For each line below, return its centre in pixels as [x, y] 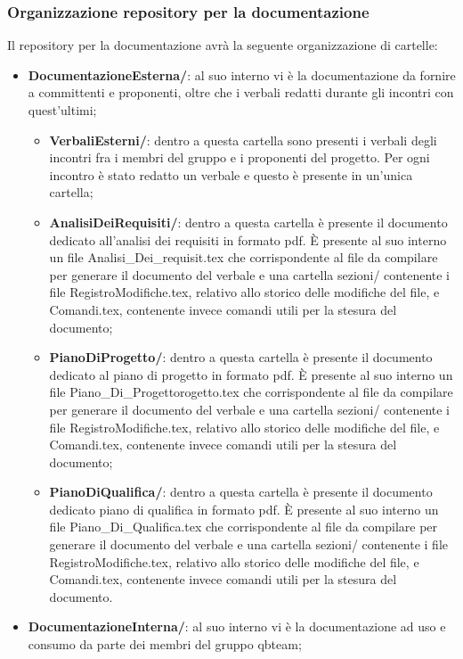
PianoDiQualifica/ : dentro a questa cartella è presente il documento [241, 492]
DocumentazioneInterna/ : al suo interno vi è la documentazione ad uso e [237, 626]
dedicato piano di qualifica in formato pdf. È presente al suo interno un [244, 509]
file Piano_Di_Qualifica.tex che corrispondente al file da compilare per [244, 527]
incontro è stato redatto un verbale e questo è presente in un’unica [231, 174]
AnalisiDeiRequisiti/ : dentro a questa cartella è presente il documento [248, 222]
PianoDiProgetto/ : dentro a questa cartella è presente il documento [241, 357]
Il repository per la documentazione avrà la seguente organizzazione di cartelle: [223, 45]
